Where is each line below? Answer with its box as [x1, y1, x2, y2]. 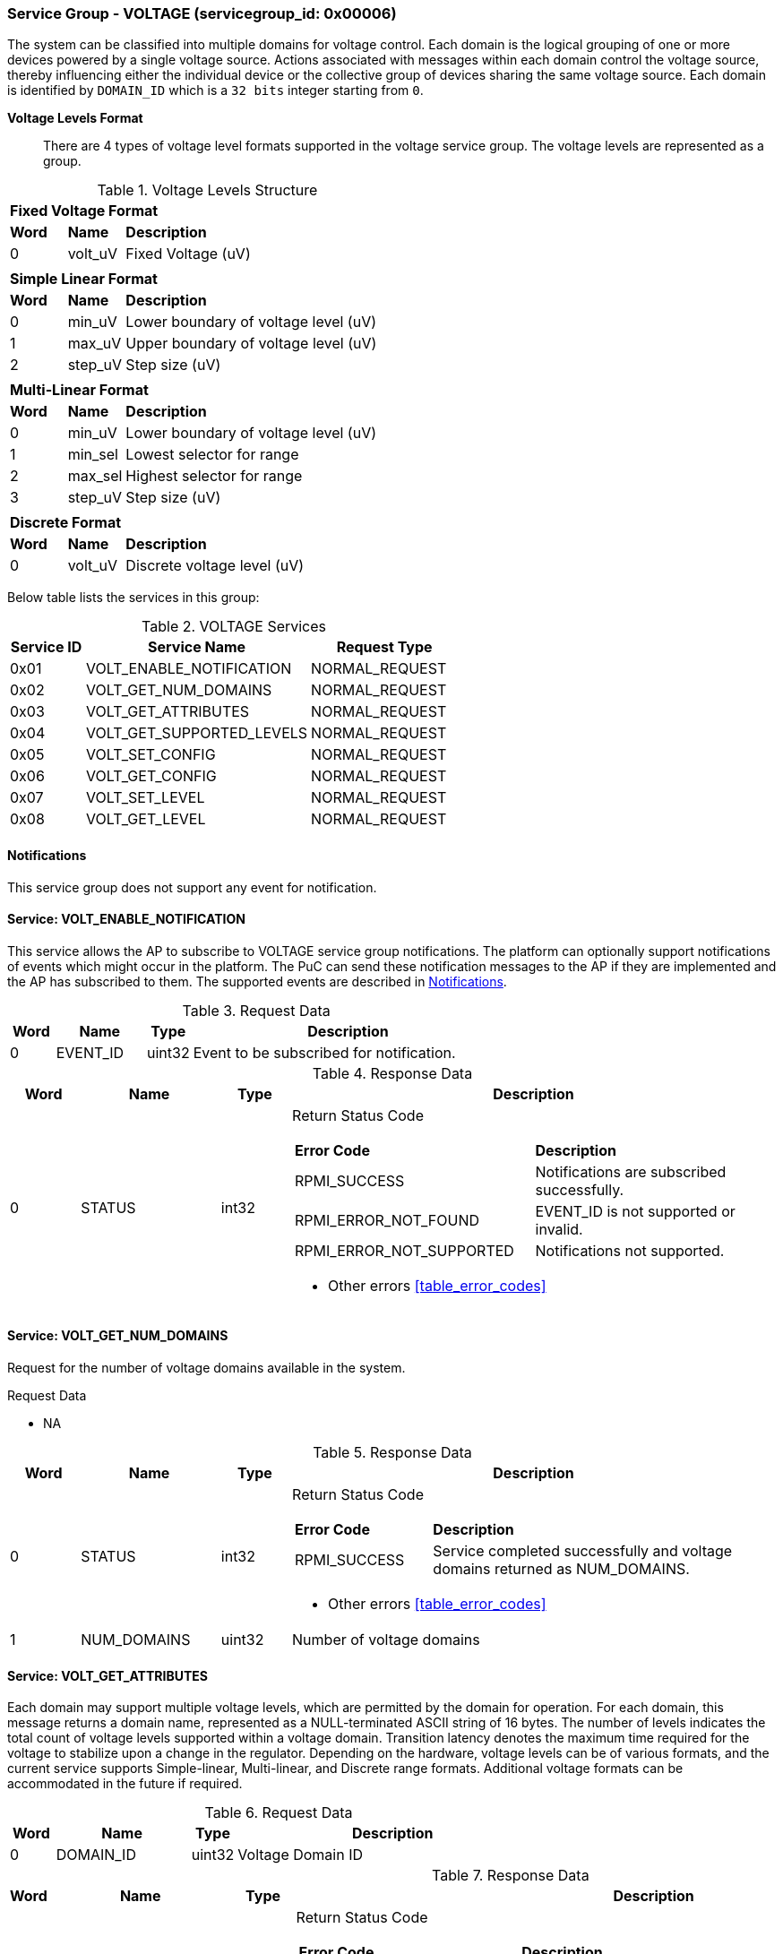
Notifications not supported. [535, 1241, 725, 1260]
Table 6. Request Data [204, 1803, 353, 1822]
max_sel [67, 467, 123, 486]
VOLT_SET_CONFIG [86, 745, 216, 764]
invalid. [535, 1219, 583, 1238]
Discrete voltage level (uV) [125, 556, 305, 575]
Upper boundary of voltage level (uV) [125, 334, 377, 353]
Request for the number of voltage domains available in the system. [7, 1360, 406, 1376]
